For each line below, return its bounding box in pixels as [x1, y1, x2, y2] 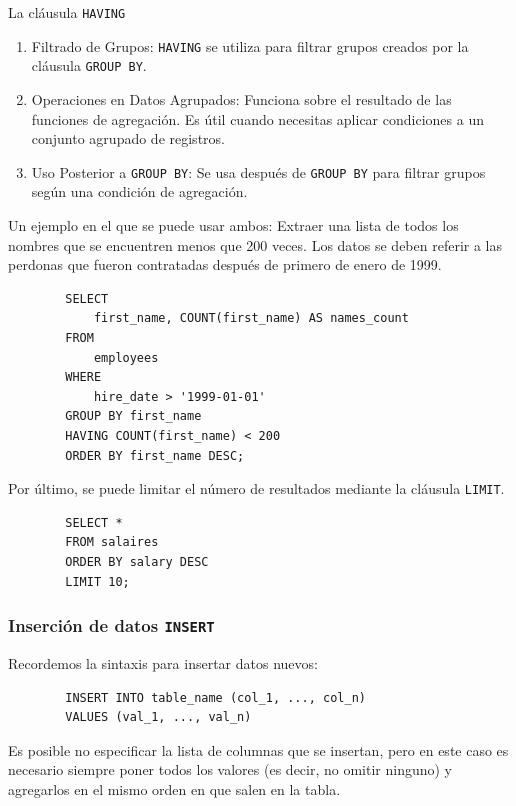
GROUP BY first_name [65, 409, 202, 424]
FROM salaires [65, 535, 159, 550]
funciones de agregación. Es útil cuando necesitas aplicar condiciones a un [31, 108, 484, 129]
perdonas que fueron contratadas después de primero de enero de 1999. [8, 254, 442, 275]
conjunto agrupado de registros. [31, 128, 225, 149]
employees [93, 350, 159, 365]
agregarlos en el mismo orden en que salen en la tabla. [8, 778, 341, 799]
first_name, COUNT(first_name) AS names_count [93, 311, 409, 326]
